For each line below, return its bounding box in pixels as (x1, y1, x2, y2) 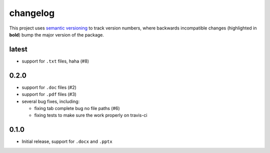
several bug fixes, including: (21, 98, 80, 104)
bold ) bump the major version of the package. (9, 31, 104, 37)
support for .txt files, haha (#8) (21, 58, 89, 64)
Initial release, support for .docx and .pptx (21, 138, 112, 144)
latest (9, 45, 27, 53)
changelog (9, 7, 55, 18)
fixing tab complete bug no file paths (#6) (34, 105, 120, 111)
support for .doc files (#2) (21, 84, 77, 90)
